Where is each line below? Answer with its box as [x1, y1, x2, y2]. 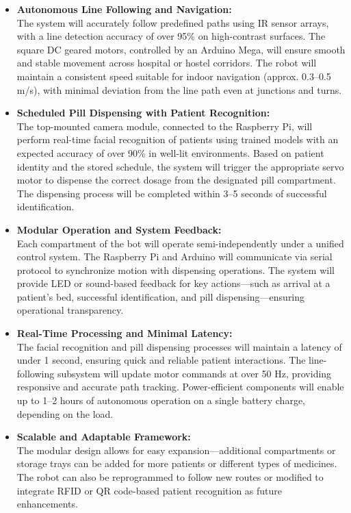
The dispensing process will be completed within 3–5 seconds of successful [16, 186, 327, 200]
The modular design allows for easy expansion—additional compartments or [16, 442, 336, 457]
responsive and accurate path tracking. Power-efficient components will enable [16, 379, 344, 394]
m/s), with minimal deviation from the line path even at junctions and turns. [16, 82, 342, 97]
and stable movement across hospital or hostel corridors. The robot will [16, 55, 317, 70]
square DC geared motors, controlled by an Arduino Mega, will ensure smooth [16, 42, 346, 56]
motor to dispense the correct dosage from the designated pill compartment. [16, 173, 336, 187]
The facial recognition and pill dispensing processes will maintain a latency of [16, 339, 342, 353]
